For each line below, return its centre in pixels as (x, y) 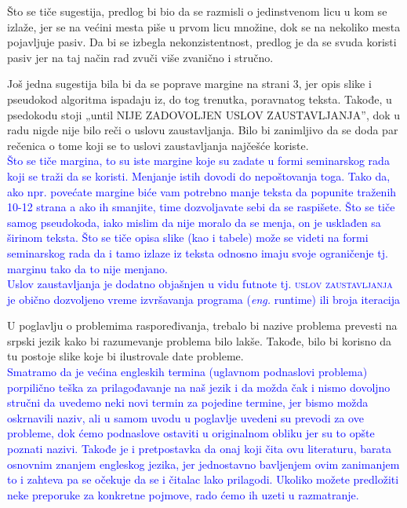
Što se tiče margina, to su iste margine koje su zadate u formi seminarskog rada (198, 161)
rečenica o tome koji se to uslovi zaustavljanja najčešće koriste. (158, 145)
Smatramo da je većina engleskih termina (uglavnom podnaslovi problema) (187, 372)
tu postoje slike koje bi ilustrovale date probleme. (125, 356)
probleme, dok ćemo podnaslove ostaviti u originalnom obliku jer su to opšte (191, 433)
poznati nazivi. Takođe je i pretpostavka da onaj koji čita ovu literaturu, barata (199, 449)
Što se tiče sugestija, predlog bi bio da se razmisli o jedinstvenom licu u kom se (197, 11)
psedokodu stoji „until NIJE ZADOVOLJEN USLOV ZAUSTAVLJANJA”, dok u (204, 114)
